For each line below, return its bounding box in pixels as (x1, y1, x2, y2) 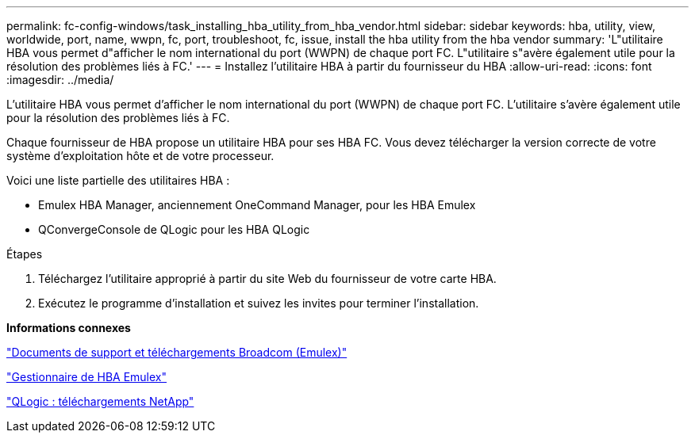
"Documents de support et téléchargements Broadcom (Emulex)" (6, 345, 347, 359)
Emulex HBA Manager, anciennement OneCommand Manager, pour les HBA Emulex (38, 198, 476, 212)
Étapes (6, 247, 43, 261)
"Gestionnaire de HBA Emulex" (6, 370, 167, 384)
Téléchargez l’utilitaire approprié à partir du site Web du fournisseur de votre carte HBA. (38, 272, 497, 285)
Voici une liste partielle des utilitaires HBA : (6, 174, 230, 187)
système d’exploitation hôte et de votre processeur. (6, 149, 275, 162)
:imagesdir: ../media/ (6, 73, 114, 86)
